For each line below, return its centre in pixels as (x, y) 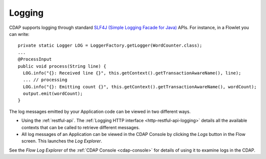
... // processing (45, 80)
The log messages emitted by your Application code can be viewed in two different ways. (100, 111)
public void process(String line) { (62, 66)
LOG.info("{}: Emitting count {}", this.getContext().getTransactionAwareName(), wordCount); (140, 87)
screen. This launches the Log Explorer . (62, 141)
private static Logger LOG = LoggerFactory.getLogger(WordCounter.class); (110, 46)
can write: (19, 34)
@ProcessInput (35, 59)
